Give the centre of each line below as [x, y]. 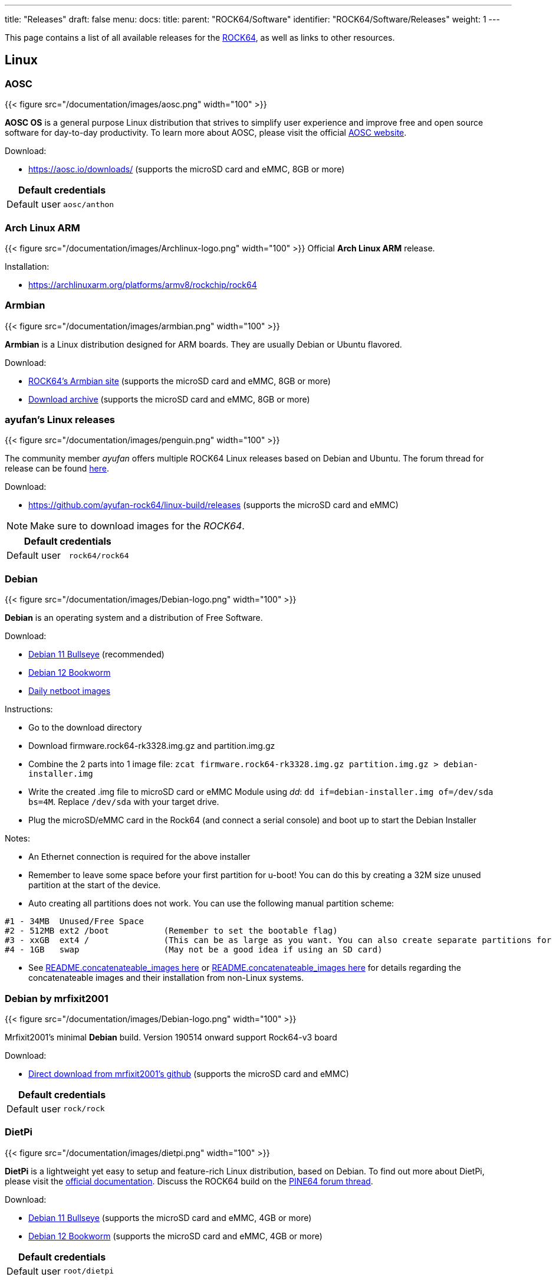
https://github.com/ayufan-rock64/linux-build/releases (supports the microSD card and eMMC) [213, 505]
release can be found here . [57, 469]
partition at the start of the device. [95, 885]
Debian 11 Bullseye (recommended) [96, 654]
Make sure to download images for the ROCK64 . [137, 526]
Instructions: [29, 709]
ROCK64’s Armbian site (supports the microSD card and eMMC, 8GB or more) [180, 381]
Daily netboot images [70, 691]
